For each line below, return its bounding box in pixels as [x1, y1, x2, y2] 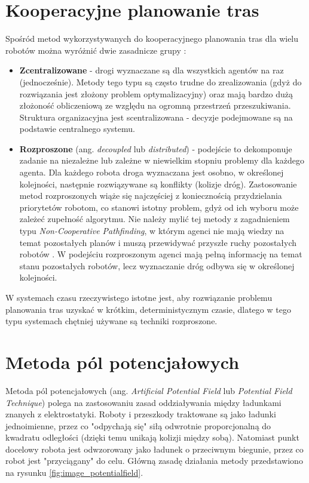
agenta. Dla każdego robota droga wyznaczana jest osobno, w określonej [19, 166, 284, 179]
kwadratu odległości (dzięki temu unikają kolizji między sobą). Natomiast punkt [5, 431, 299, 444]
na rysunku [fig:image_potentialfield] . [5, 466, 143, 479]
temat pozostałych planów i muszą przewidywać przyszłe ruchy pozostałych [19, 236, 297, 248]
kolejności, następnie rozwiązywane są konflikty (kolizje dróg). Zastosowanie [19, 177, 297, 190]
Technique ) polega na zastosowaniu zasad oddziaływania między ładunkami [5, 396, 282, 408]
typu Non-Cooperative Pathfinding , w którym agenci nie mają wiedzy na [19, 224, 284, 237]
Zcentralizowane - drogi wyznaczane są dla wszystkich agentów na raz [19, 64, 284, 76]
